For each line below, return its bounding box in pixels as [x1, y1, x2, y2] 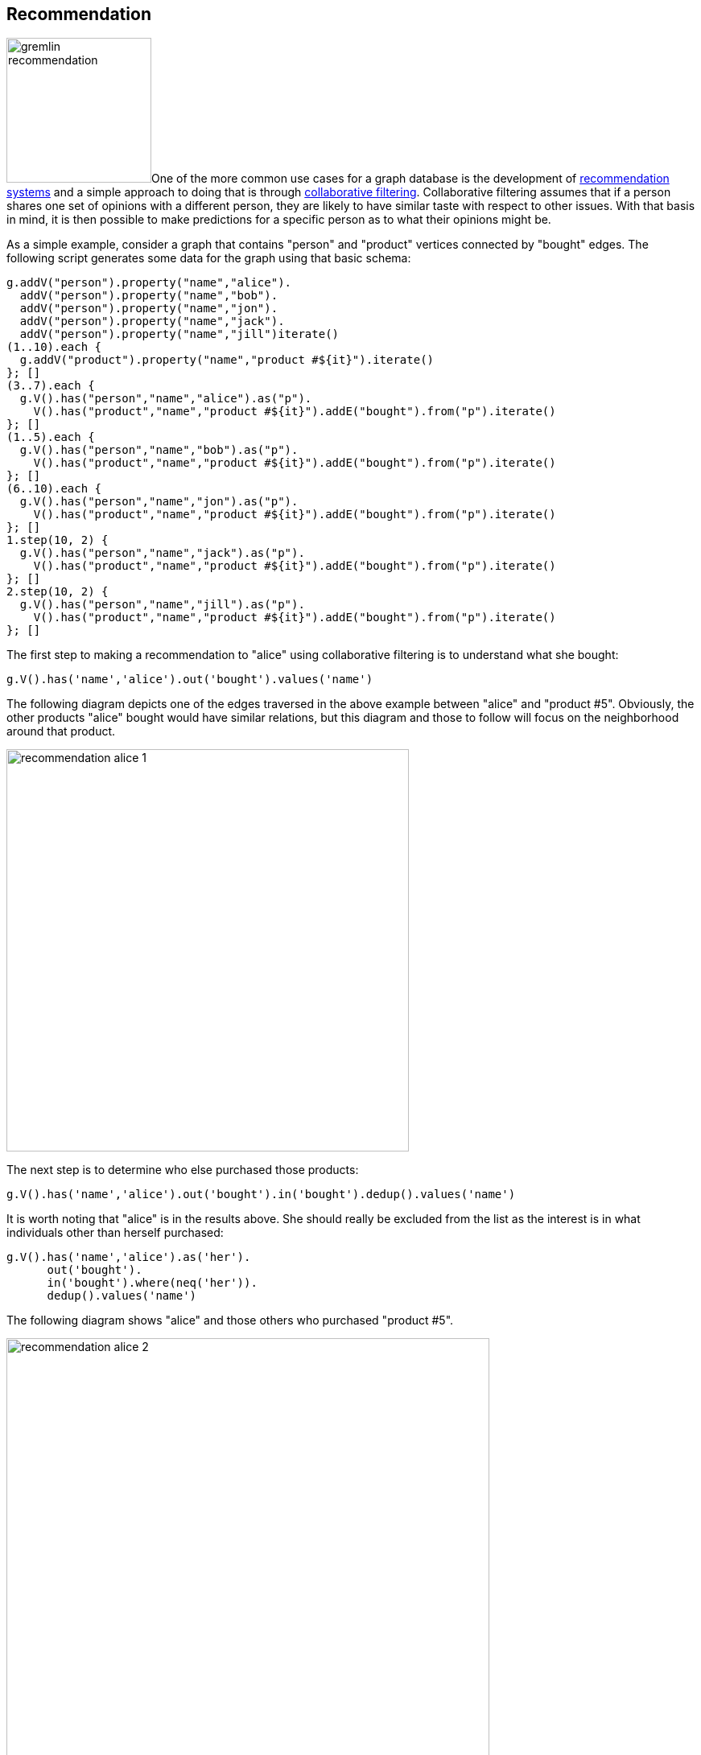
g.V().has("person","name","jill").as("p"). [19, 598, 305, 612]
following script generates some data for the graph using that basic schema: [6, 251, 411, 266]
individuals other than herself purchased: [6, 1226, 224, 1240]
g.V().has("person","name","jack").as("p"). [19, 546, 305, 560]
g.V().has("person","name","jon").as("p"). [19, 495, 299, 509]
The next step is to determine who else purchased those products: [6, 1163, 359, 1177]
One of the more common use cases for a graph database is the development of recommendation [151, 171, 670, 186]
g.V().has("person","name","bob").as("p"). [19, 443, 299, 457]
